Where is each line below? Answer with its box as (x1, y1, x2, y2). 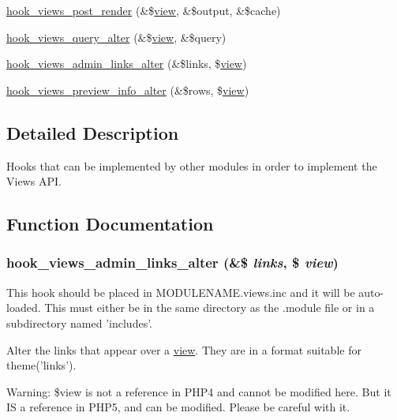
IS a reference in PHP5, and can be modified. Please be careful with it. (6, 399, 350, 415)
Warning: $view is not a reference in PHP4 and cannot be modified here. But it (6, 383, 391, 399)
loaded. (6, 299, 41, 316)
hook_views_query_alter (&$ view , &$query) (6, 28, 227, 45)
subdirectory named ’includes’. (6, 314, 152, 331)
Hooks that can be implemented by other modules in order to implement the (6, 157, 377, 174)
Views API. (6, 173, 62, 189)
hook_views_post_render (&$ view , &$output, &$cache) (6, 2, 281, 18)
